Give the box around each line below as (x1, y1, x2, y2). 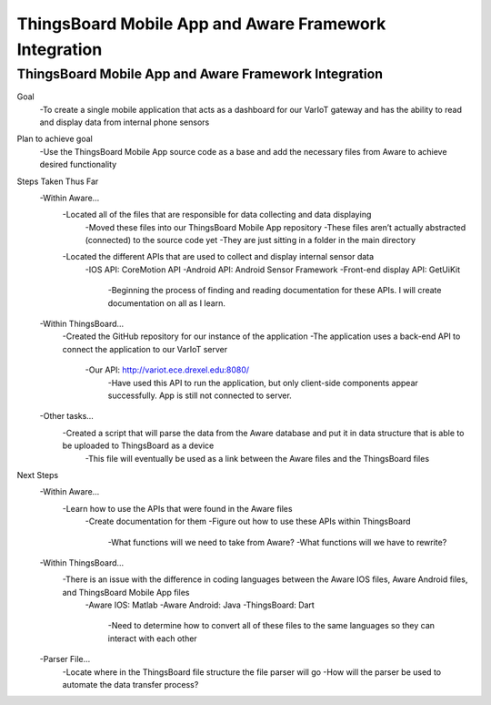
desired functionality (39, 159, 117, 170)
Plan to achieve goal (16, 133, 93, 145)
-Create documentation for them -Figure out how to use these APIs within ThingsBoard (85, 516, 411, 527)
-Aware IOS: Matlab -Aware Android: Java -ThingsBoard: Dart (85, 599, 316, 610)
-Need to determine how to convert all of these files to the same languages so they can (107, 620, 436, 631)
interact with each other (107, 633, 197, 644)
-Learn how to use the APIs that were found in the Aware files (62, 503, 293, 514)
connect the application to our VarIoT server (62, 343, 227, 354)
